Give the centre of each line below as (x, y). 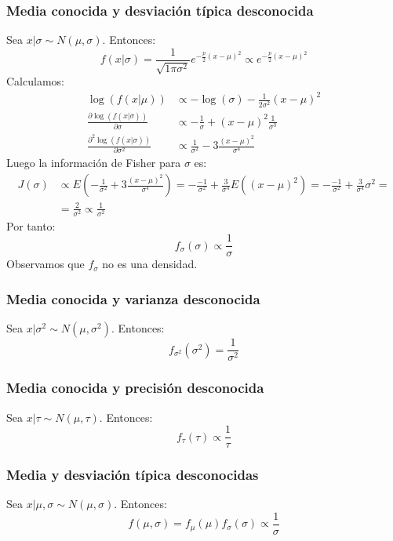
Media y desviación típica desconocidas (133, 475)
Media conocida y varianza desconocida (133, 298)
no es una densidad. (150, 264)
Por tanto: (31, 225)
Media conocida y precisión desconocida (135, 388)
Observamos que (45, 264)
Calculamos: (35, 81)
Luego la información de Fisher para (94, 163)
